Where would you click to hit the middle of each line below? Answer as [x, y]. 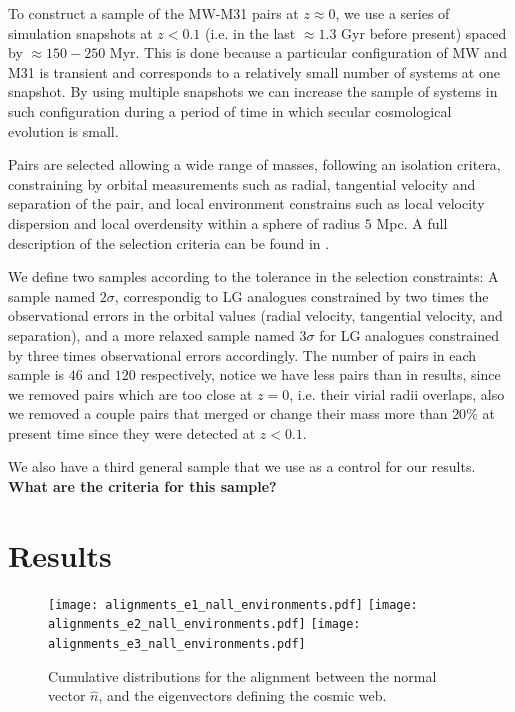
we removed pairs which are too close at [130, 393]
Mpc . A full [412, 222]
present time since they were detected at [132, 432]
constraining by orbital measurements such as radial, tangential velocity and [242, 183]
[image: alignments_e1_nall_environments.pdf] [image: [233, 604]
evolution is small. [63, 130]
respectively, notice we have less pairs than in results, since [320, 374]
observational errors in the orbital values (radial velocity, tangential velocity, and [255, 315]
